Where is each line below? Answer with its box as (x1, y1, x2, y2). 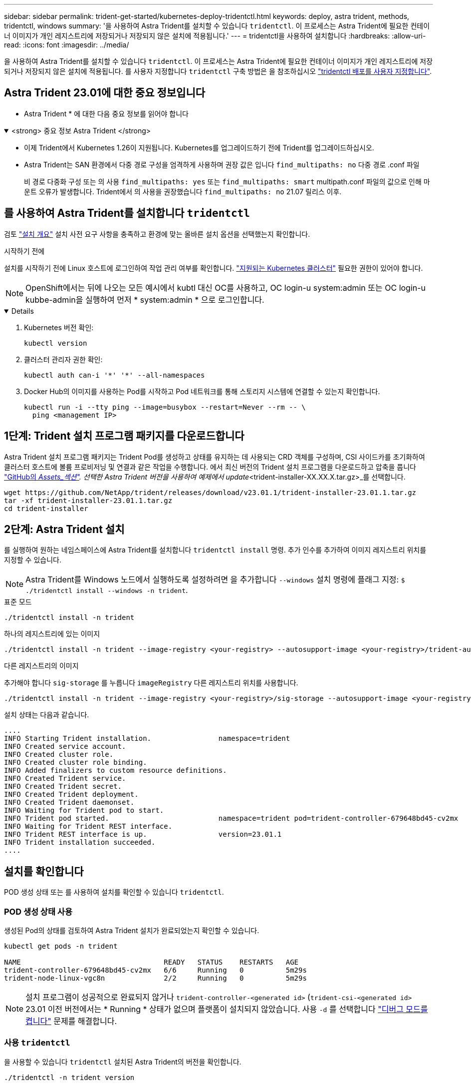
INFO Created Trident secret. (4, 782, 122, 791)
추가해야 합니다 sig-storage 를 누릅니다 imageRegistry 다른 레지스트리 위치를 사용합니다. (4, 678, 298, 687)
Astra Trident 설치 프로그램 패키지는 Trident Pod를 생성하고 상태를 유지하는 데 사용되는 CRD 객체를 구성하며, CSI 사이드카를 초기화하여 (4, 452, 425, 461)
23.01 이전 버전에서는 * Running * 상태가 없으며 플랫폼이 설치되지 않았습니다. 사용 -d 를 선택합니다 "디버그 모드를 (25, 1004, 428, 1014)
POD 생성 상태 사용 (4, 906, 72, 917)
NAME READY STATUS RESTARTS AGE (4, 958, 299, 966)
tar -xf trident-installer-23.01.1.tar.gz (4, 496, 173, 505)
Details (11, 306, 34, 315)
